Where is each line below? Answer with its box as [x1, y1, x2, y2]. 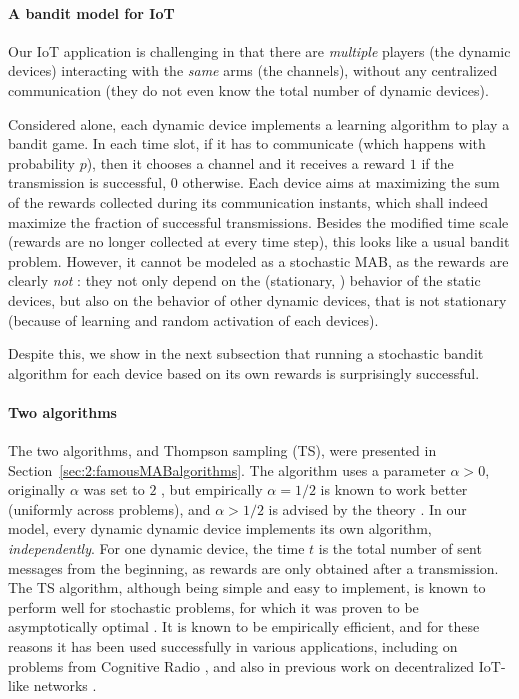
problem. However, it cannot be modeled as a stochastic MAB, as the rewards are [8, 250, 509, 271]
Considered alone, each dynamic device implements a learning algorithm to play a [8, 113, 510, 134]
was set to [83, 479, 145, 500]
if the [421, 152, 454, 173]
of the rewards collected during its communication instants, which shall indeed [8, 191, 489, 212]
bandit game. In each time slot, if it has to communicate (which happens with [8, 133, 486, 154]
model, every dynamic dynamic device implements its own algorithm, [8, 518, 432, 539]
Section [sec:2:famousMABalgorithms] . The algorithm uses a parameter [8, 459, 446, 480]
